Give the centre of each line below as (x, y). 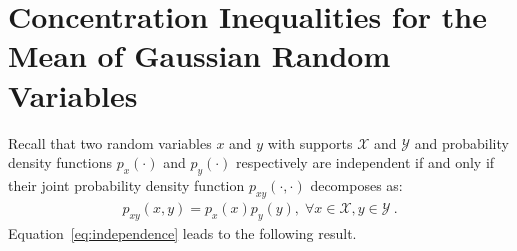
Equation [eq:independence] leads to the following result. (182, 232)
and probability (461, 142)
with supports (310, 142)
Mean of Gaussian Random (199, 55)
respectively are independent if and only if (365, 162)
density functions (60, 162)
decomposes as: (356, 184)
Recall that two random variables (110, 142)
